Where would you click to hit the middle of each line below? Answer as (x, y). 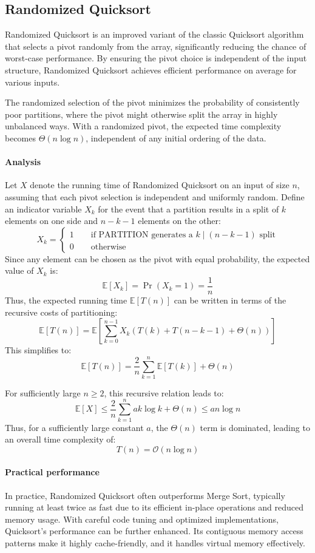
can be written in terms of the (230, 300)
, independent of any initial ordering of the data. (176, 137)
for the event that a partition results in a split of (188, 209)
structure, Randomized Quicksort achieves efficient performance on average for (151, 70)
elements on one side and (51, 221)
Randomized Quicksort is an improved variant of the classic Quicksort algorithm (154, 34)
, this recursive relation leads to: (164, 392)
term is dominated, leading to (255, 427)
